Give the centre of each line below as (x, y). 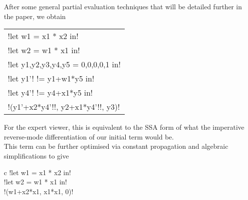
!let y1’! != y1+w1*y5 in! (51, 79)
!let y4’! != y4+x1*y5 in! (50, 93)
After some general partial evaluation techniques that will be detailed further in (123, 6)
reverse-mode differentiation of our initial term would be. (89, 136)
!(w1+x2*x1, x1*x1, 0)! (39, 191)
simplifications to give (37, 155)
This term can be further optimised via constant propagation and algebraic (116, 146)
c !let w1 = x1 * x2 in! (38, 172)
